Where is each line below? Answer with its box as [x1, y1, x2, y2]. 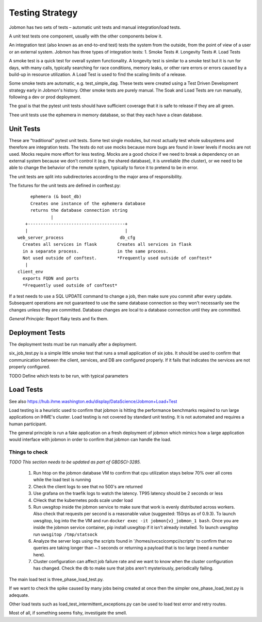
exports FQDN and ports [22, 275, 80, 281]
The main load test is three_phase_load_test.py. [9, 576, 104, 582]
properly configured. [9, 364, 50, 370]
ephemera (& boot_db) [30, 194, 82, 200]
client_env [17, 269, 44, 274]
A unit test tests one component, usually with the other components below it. [9, 33, 163, 39]
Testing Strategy [9, 7, 78, 18]
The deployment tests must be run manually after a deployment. [9, 341, 137, 348]
